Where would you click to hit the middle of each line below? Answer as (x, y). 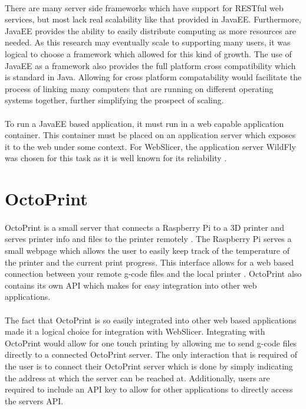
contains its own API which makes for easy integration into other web (131, 285)
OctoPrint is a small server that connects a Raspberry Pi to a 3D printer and (144, 227)
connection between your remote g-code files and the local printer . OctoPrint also (153, 274)
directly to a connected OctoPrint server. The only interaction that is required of (151, 354)
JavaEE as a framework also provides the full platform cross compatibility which (150, 65)
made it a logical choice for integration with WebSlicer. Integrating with (135, 331)
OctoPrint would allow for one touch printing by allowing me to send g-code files (151, 343)
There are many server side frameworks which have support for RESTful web (144, 7)
